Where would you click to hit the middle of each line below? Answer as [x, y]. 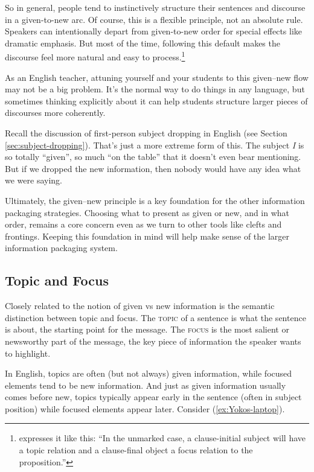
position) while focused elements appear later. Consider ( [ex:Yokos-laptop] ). [145, 408]
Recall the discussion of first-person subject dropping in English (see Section [146, 133]
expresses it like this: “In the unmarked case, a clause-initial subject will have [162, 438]
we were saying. [34, 180]
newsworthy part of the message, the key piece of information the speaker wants [153, 341]
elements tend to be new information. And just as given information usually [146, 385]
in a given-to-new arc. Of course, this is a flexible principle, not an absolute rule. [154, 19]
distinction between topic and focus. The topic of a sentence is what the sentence [155, 317]
